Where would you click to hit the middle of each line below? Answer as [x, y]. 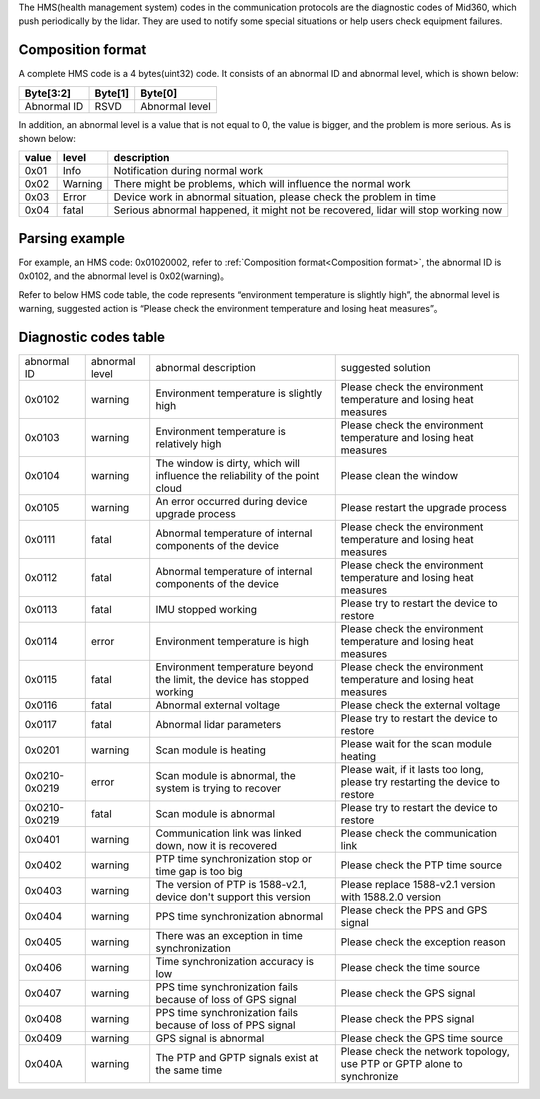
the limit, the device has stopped [232, 680]
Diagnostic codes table [91, 336]
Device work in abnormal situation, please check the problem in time [275, 197]
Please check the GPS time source [422, 1038]
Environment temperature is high [232, 642]
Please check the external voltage [420, 705]
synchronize [369, 1077]
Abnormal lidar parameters [218, 725]
